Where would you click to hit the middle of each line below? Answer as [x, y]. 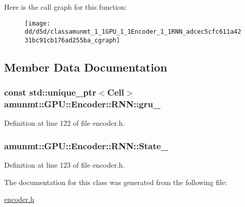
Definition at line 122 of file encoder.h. [65, 123]
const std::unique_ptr [50, 92]
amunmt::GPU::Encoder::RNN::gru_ [82, 104]
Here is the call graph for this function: [66, 7]
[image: [38, 23]
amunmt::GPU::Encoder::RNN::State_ [86, 146]
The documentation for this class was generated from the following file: [116, 182]
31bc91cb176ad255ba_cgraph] [73, 40]
